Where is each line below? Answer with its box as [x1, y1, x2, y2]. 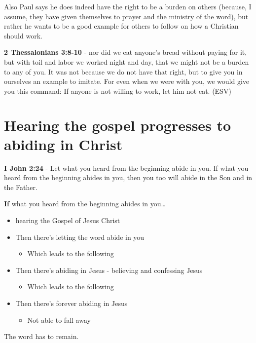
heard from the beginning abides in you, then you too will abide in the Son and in [4, 172, 253, 183]
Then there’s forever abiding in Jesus [15, 298, 128, 308]
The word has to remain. [4, 331, 79, 342]
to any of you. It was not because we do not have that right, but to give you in [4, 66, 243, 76]
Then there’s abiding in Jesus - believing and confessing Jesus [15, 265, 203, 275]
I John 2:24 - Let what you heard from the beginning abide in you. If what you [4, 162, 249, 173]
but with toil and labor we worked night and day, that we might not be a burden [4, 56, 249, 67]
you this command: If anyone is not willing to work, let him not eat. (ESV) [4, 85, 231, 96]
